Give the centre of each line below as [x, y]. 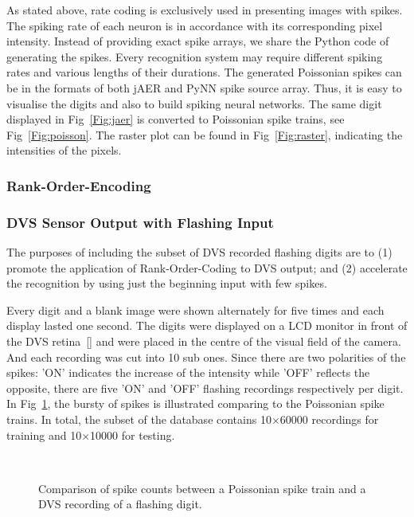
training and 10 [44, 435]
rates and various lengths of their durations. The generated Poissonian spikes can [204, 72]
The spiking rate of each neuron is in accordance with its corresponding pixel [195, 25]
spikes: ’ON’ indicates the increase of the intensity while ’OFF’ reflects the [188, 372]
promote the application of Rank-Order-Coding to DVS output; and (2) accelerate [207, 267]
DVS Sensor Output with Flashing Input [140, 222]
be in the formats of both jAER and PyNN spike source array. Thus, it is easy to [204, 87]
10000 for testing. [133, 435]
